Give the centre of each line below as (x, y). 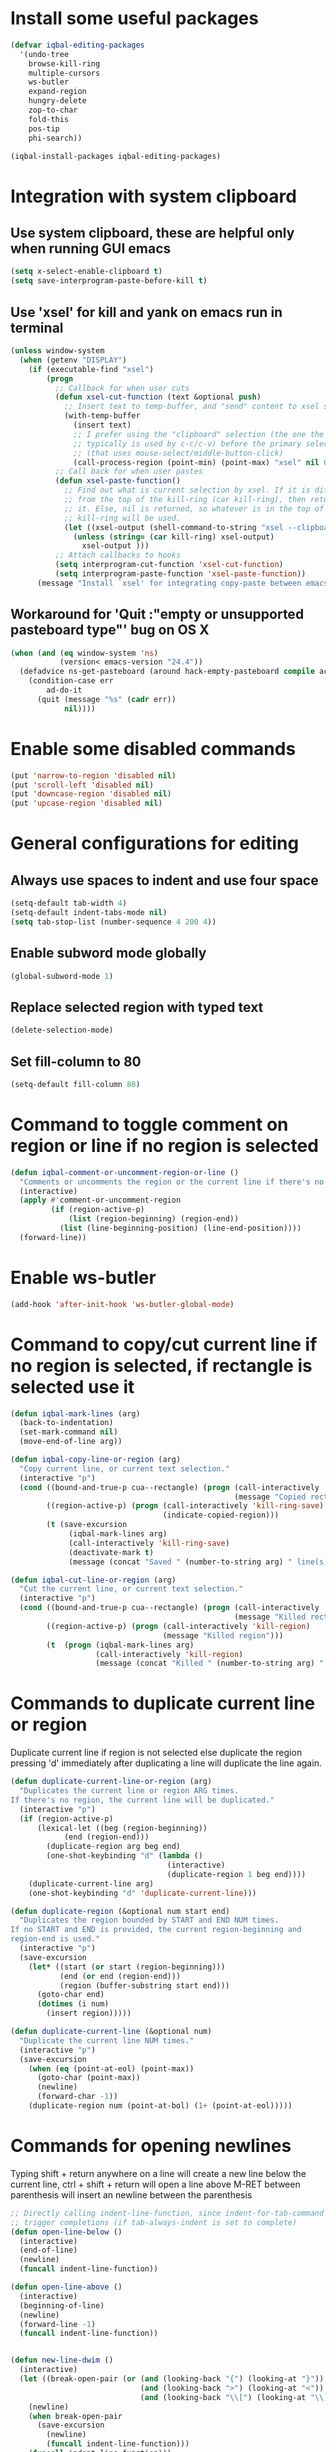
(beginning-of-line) (62, 2305)
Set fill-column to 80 (76, 1061)
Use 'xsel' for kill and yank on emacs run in (146, 312)
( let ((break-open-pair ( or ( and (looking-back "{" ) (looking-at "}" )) (172, 2379)
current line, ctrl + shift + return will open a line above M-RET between (155, 2184)
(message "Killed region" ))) (223, 1635)
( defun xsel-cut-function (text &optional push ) (158, 397)
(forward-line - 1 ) (58, 2324)
